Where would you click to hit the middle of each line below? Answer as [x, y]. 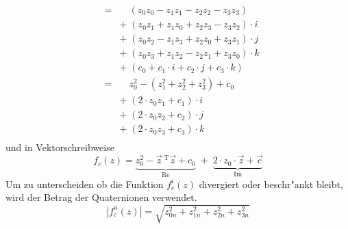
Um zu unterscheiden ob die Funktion [85, 184]
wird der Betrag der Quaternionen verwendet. [101, 197]
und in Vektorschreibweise [60, 147]
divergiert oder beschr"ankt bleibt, [271, 184]
